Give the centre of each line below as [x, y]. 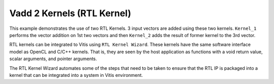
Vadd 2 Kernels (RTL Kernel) [70, 13]
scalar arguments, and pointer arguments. [53, 59]
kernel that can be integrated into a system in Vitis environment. [76, 75]
